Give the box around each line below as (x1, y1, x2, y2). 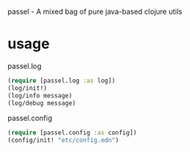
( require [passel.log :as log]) (7, 76, 115, 85)
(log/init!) (7, 84, 47, 92)
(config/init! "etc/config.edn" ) (7, 136, 119, 145)
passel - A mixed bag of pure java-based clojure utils (7, 7, 183, 16)
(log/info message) (7, 91, 73, 99)
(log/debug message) (7, 99, 77, 107)
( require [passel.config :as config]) (7, 129, 137, 137)
